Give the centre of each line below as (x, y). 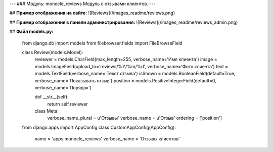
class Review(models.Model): (53, 52)
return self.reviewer (67, 104)
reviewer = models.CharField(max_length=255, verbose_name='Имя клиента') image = (126, 59)
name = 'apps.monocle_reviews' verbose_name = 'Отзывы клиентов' (107, 139)
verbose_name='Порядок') (63, 87)
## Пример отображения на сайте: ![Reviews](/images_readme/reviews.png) (92, 13)
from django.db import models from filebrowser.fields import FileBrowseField (102, 43)
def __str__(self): (52, 97)
